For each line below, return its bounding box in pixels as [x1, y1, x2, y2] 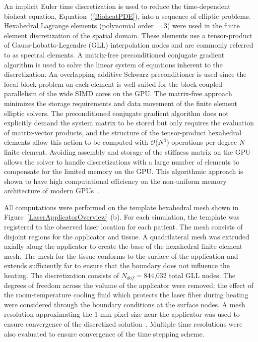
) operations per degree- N [166, 137, 245, 147]
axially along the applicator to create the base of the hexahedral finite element [4, 241, 243, 251]
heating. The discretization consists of [4, 270, 119, 281]
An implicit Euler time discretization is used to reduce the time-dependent [4, 1, 231, 11]
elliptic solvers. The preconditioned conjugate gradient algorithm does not [4, 108, 229, 118]
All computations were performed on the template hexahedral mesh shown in [4, 202, 239, 212]
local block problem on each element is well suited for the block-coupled [4, 78, 223, 89]
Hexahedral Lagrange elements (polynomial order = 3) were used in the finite [4, 20, 240, 31]
